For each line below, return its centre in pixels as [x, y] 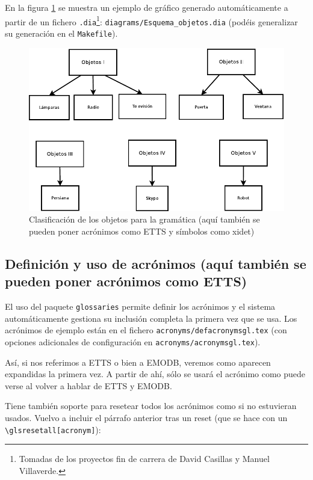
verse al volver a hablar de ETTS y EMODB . [88, 385]
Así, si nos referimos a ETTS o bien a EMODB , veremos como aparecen [138, 362]
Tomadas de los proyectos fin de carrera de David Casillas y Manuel [144, 459]
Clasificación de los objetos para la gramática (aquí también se [144, 219]
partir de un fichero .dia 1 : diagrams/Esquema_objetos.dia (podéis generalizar [151, 20]
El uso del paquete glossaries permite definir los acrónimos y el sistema [140, 306]
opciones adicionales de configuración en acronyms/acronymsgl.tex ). [133, 341]
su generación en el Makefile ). [61, 33]
